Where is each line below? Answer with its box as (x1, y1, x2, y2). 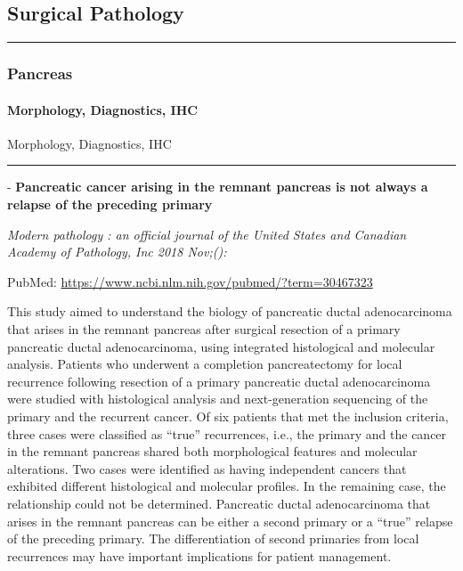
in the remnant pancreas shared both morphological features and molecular (7, 442, 418, 461)
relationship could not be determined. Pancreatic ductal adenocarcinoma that (7, 494, 431, 512)
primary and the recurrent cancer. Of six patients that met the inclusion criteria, (7, 406, 449, 425)
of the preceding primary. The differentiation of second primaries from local (7, 529, 419, 548)
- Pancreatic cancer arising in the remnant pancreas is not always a (7, 177, 428, 196)
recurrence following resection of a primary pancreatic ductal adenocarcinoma (7, 371, 431, 390)
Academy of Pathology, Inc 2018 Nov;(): (7, 242, 227, 261)
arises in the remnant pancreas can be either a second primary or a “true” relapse (7, 511, 453, 530)
